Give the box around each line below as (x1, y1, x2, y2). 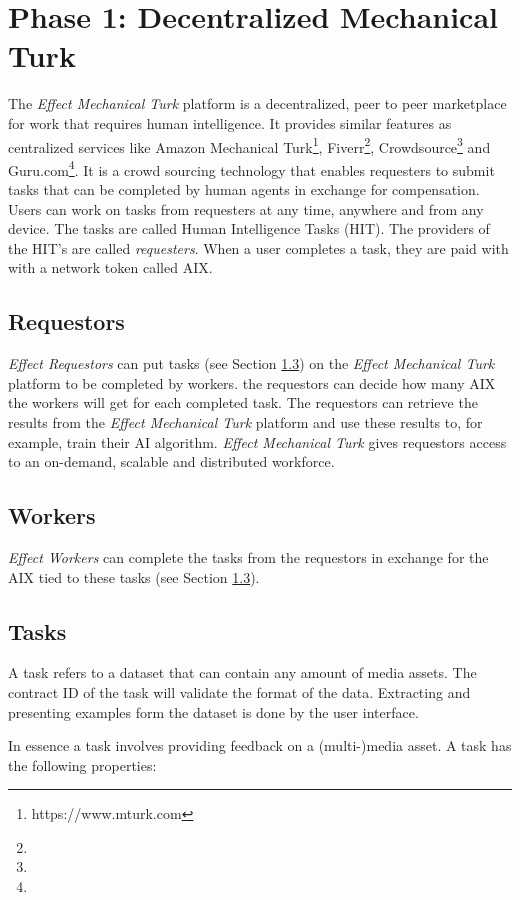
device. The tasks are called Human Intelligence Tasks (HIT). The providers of (8, 218, 490, 239)
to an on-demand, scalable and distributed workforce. (8, 451, 335, 472)
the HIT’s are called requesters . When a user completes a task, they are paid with (8, 237, 509, 258)
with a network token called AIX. (8, 257, 213, 278)
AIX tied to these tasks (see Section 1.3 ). (8, 566, 260, 587)
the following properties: (8, 754, 157, 775)
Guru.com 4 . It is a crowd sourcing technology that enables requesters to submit (8, 156, 495, 180)
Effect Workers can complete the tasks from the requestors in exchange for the (8, 546, 489, 567)
